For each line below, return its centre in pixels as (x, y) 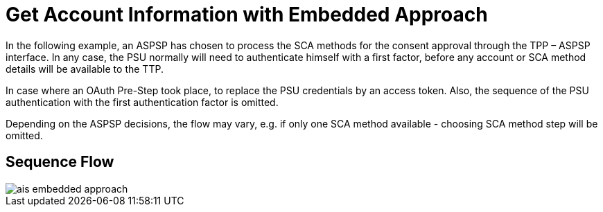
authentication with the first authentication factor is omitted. (142, 102)
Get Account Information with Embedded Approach (247, 15)
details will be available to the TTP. (85, 69)
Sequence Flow (60, 162)
